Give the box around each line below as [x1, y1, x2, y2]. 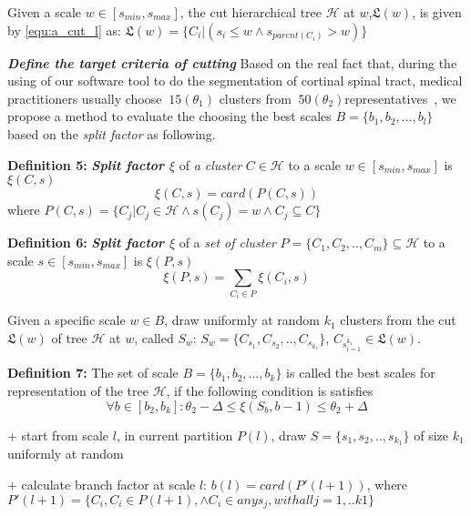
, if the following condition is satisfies [166, 380, 374, 400]
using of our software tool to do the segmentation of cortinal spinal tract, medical [7, 71, 463, 90]
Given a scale [7, 3, 82, 21]
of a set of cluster [179, 233, 276, 252]
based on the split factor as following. [7, 124, 216, 143]
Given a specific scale [7, 310, 126, 329]
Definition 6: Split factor [7, 233, 165, 252]
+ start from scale [7, 425, 109, 444]
